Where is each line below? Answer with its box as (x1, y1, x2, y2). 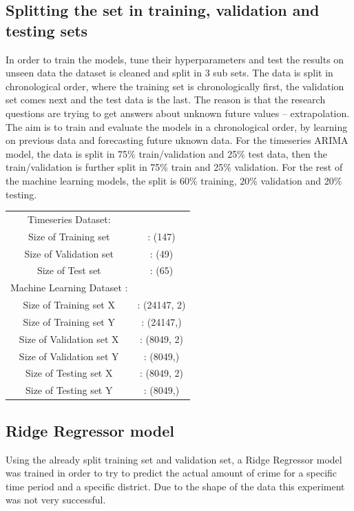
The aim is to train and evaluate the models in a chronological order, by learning (6, 119, 348, 134)
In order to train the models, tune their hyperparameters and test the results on (6, 52, 344, 66)
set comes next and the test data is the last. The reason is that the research (6, 92, 326, 107)
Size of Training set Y (23, 314, 115, 328)
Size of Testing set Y (25, 383, 113, 397)
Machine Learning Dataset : (10, 280, 128, 295)
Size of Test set (37, 263, 101, 278)
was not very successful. (6, 492, 106, 507)
